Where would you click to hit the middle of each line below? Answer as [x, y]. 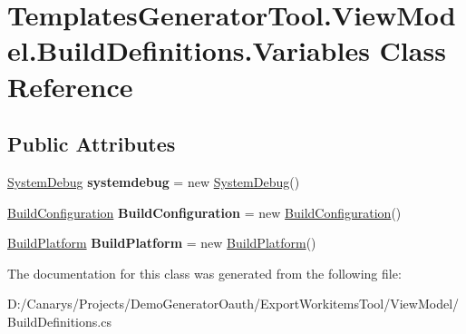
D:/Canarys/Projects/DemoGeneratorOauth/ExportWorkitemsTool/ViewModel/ [233, 304]
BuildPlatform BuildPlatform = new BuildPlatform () [162, 243]
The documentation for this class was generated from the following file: [204, 273]
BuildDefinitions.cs [59, 321]
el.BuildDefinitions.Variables [189, 50]
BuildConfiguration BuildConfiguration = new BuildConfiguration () [204, 212]
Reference [70, 86]
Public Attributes [92, 144]
